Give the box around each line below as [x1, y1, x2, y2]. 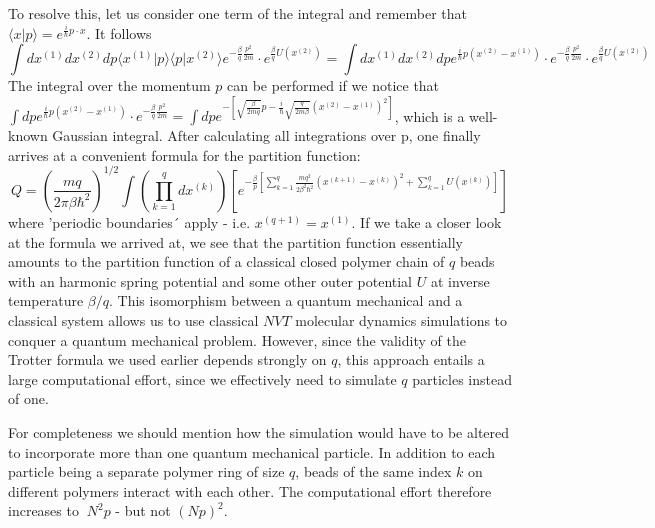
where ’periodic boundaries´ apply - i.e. [8, 211, 251, 232]
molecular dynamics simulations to [295, 309, 508, 330]
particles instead [412, 368, 513, 389]
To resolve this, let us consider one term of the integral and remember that [8, 3, 468, 23]
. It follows [86, 22, 152, 43]
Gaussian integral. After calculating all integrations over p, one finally [52, 125, 481, 146]
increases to [8, 500, 79, 521]
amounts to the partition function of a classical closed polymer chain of [8, 251, 445, 272]
